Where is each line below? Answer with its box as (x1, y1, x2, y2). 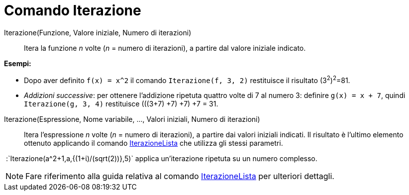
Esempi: (4, 59, 31, 68)
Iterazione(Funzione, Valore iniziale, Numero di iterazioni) (4, 28, 192, 37)
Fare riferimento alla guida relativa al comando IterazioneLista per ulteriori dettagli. (25, 171, 334, 182)
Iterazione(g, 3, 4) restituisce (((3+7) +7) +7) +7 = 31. (24, 99, 218, 108)
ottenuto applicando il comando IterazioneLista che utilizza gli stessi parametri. (24, 139, 283, 148)
